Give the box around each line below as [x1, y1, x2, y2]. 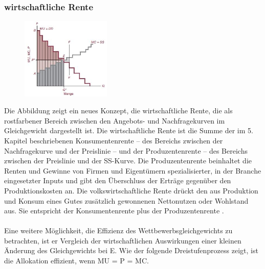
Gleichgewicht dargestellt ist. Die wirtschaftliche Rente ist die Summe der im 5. [4, 125, 253, 136]
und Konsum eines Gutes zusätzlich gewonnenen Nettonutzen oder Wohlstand [4, 195, 249, 206]
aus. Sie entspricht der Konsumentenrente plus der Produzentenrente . [4, 205, 224, 216]
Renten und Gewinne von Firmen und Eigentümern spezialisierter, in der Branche [4, 165, 261, 176]
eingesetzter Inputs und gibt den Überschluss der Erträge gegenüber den [4, 175, 231, 186]
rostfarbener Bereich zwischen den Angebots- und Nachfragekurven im [4, 115, 225, 126]
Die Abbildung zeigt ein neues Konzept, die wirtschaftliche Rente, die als [4, 105, 233, 116]
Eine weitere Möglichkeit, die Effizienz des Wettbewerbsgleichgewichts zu [4, 225, 233, 236]
